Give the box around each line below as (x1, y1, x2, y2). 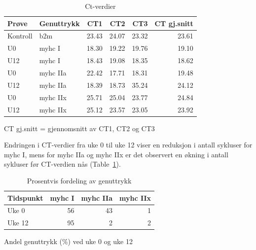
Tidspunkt (7, 192, 43, 203)
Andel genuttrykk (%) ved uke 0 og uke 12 (4, 236, 133, 247)
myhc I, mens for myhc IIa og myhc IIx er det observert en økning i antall (4, 149, 228, 159)
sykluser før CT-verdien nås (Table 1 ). (4, 159, 121, 169)
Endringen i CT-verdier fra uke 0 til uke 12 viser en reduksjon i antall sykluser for (4, 140, 253, 150)
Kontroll (7, 31, 33, 41)
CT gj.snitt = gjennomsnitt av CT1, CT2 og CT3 (4, 123, 155, 133)
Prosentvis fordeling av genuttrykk (27, 175, 132, 185)
